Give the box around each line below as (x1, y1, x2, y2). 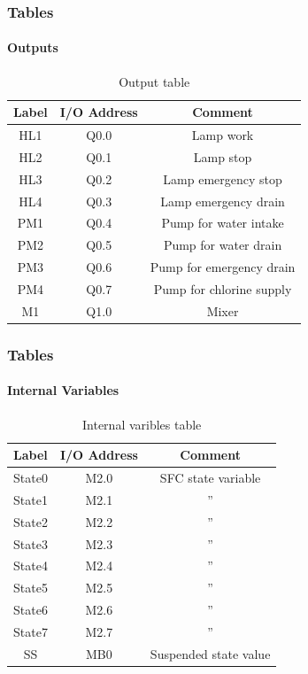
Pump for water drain (163, 236, 282, 254)
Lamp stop (193, 147, 252, 166)
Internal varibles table (82, 414, 202, 433)
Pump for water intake (161, 213, 284, 232)
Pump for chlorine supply (153, 279, 292, 298)
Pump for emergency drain (150, 258, 296, 276)
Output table (119, 72, 190, 90)
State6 (13, 600, 48, 619)
